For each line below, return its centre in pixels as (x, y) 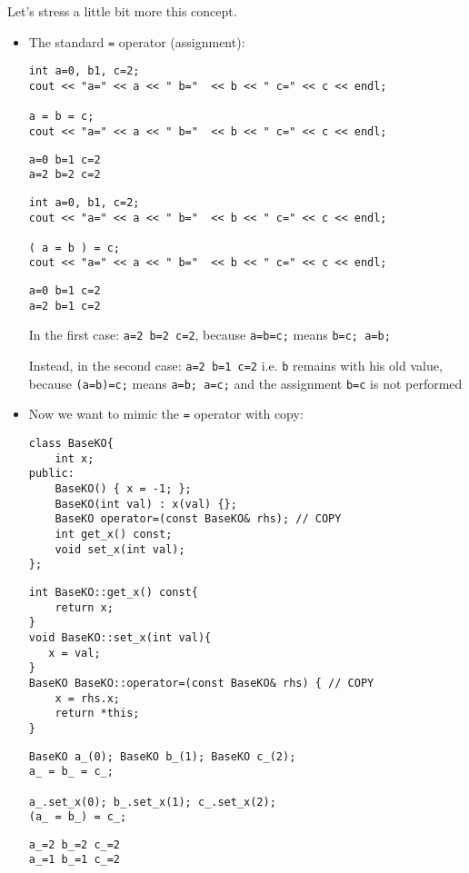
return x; (84, 607)
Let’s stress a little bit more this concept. (122, 11)
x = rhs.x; (88, 698)
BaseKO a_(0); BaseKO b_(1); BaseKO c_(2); (162, 756)
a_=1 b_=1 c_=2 (75, 860)
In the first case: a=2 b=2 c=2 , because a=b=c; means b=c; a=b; (210, 335)
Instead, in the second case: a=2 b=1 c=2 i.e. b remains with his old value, (235, 366)
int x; (75, 458)
